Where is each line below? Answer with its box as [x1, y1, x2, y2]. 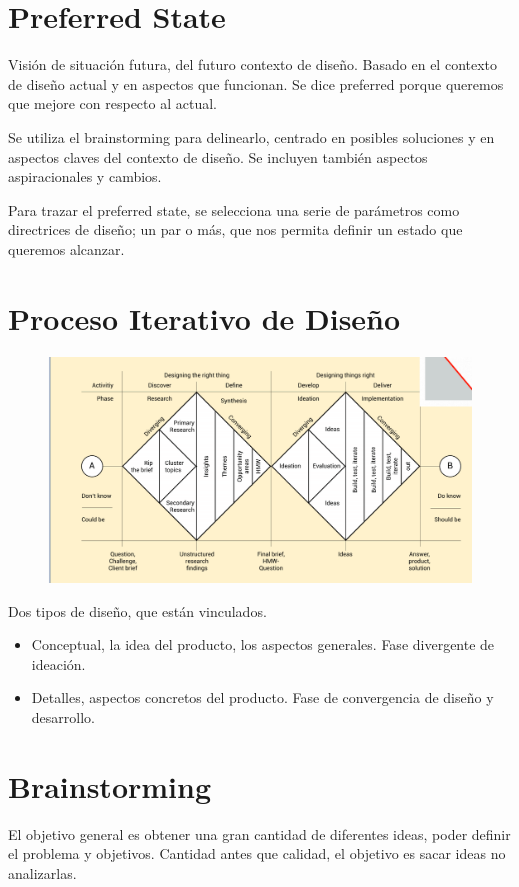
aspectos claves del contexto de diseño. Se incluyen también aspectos [8, 146, 428, 167]
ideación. [31, 653, 86, 674]
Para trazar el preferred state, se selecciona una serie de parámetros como [8, 199, 460, 220]
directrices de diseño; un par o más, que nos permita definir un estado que [8, 219, 463, 240]
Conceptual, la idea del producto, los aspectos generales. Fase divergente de [31, 634, 495, 655]
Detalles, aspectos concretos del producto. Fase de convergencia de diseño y [31, 687, 494, 708]
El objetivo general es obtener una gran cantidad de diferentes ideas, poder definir [8, 823, 511, 844]
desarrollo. [31, 707, 95, 728]
